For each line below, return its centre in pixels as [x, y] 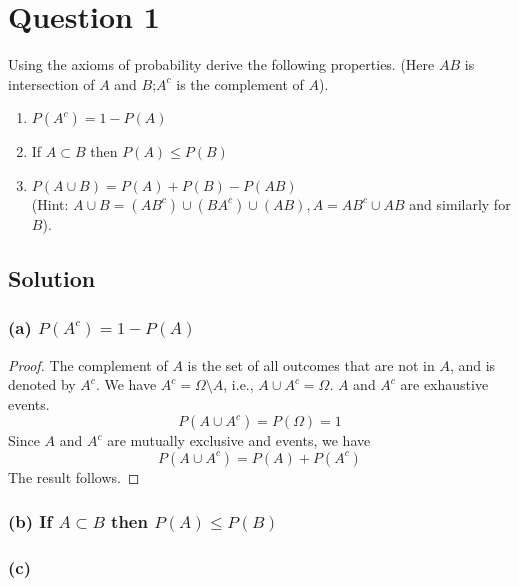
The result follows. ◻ [74, 476]
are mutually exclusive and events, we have [239, 440]
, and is [472, 364]
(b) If [30, 521]
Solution [52, 277]
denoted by [42, 384]
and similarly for [460, 203]
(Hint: [50, 203]
